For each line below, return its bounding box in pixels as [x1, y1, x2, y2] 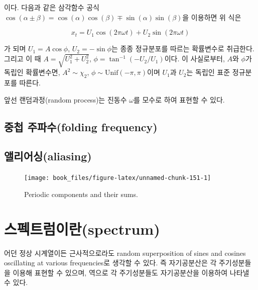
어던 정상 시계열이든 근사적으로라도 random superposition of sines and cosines [4, 247, 246, 258]
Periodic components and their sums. [24, 188, 138, 199]
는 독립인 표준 [186, 67, 230, 77]
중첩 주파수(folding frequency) [4, 119, 158, 134]
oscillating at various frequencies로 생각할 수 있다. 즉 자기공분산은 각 [4, 257, 217, 268]
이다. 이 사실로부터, [164, 53, 225, 64]
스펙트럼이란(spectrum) [4, 218, 160, 239]
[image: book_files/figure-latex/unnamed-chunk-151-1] [24, 174, 211, 182]
